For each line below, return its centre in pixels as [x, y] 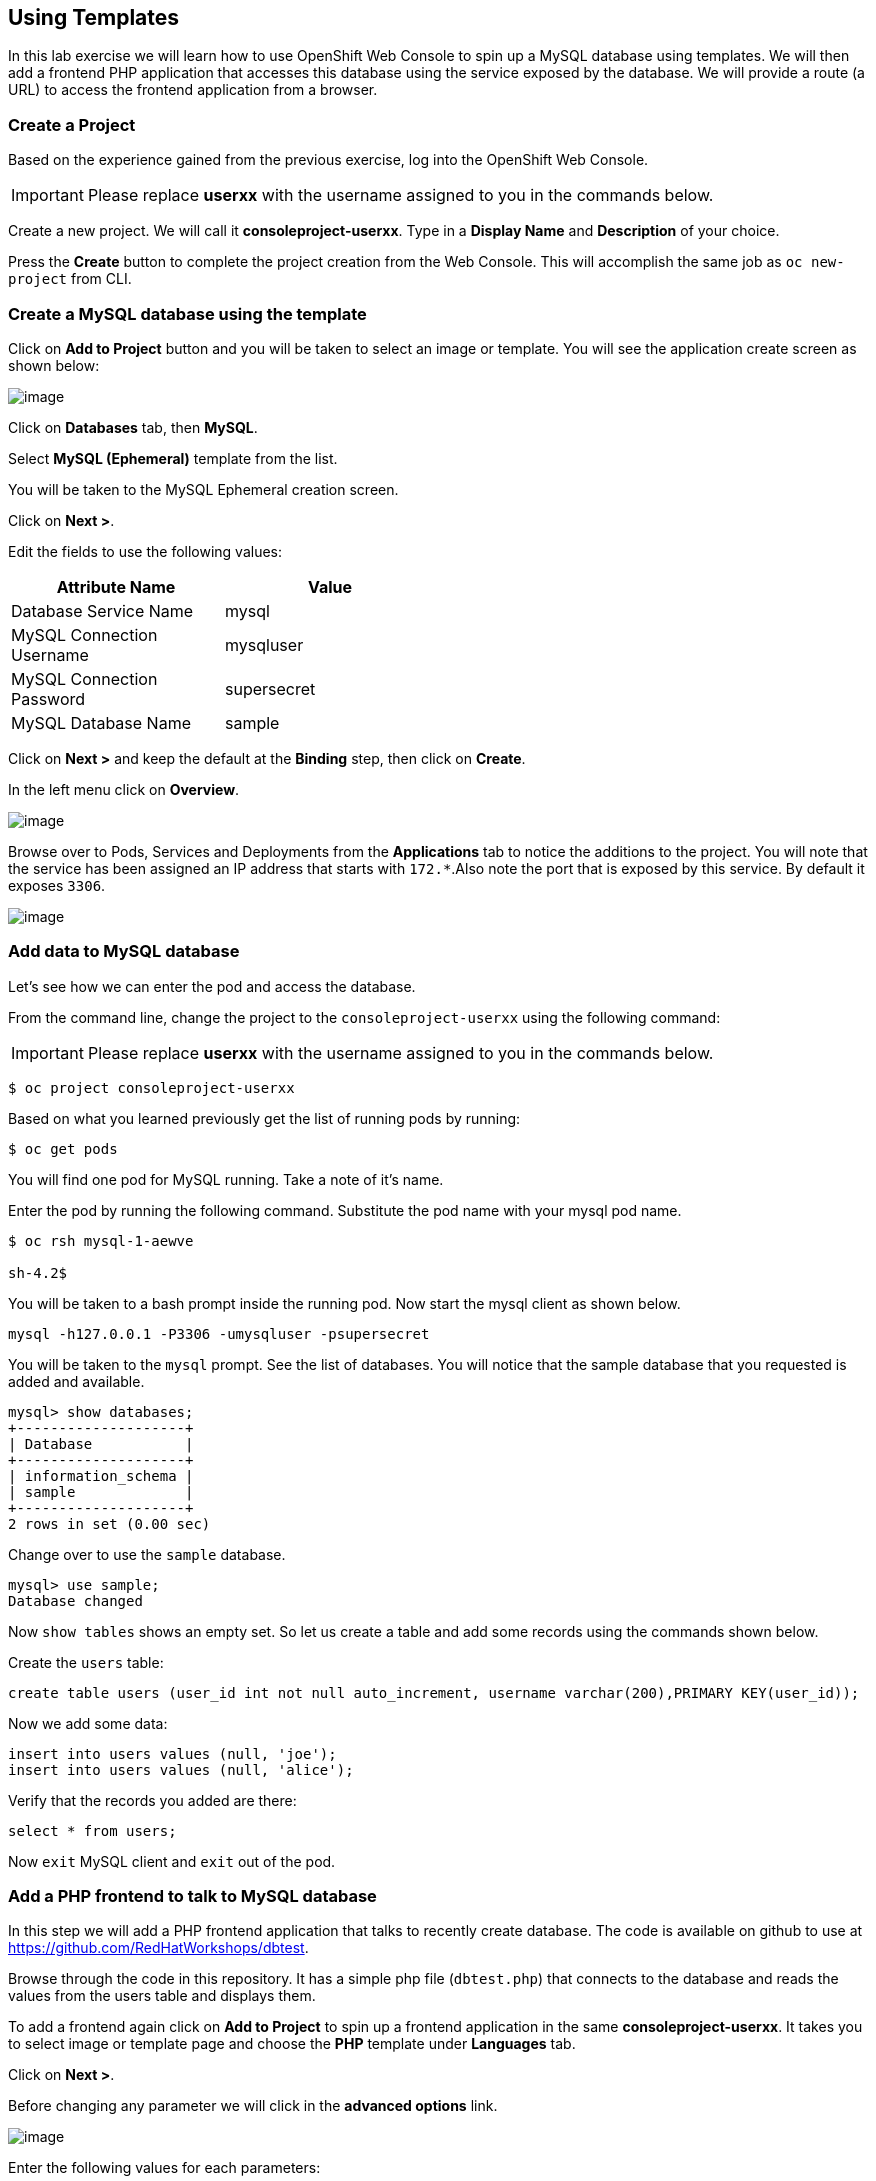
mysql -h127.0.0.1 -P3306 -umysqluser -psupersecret [219, 1333]
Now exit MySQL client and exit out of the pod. [172, 1861]
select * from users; [92, 1830]
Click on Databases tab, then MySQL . [133, 427]
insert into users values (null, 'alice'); [181, 1769]
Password [48, 698]
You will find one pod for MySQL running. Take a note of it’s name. [226, 1179]
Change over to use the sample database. [147, 1554]
